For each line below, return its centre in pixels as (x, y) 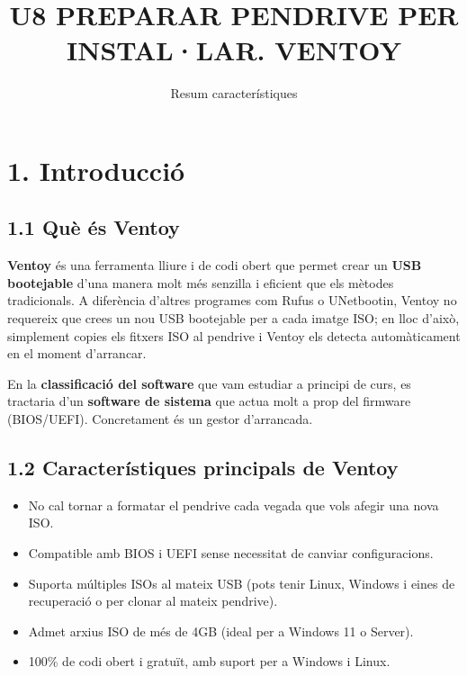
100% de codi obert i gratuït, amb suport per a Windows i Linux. (209, 661)
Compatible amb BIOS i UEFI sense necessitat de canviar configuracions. (231, 553)
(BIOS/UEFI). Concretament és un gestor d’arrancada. (160, 419)
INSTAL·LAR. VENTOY (233, 50)
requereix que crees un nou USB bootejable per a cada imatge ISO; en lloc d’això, (233, 318)
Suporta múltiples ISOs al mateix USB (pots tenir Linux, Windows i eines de (242, 583)
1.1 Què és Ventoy (94, 227)
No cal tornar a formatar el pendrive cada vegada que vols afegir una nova (233, 505)
